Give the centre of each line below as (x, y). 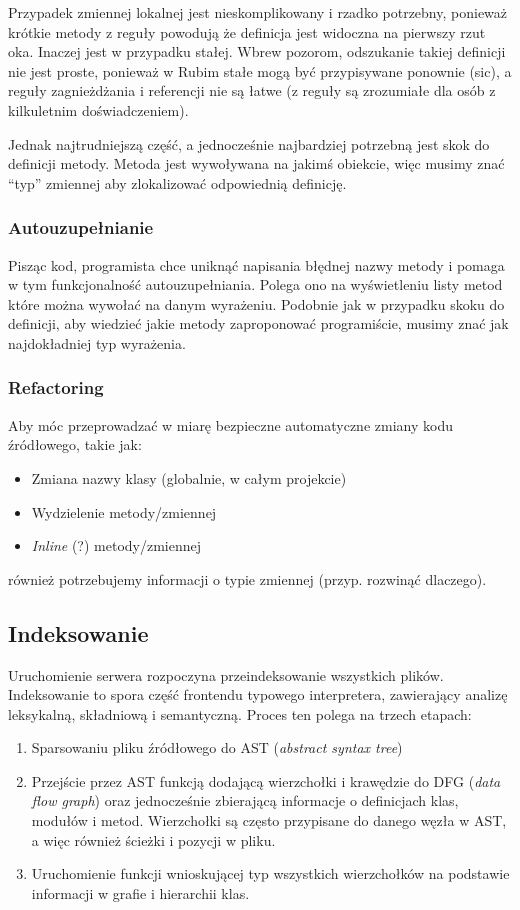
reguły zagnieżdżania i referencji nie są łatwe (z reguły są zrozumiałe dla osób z (252, 90)
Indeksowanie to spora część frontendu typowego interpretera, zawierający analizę (258, 694)
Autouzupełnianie (81, 227)
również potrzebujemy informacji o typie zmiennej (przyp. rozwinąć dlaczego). (247, 578)
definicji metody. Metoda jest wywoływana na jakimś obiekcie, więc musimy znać (256, 163)
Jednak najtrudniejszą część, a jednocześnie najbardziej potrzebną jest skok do (249, 143)
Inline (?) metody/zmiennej (116, 545)
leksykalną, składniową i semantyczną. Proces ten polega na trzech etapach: (240, 713)
